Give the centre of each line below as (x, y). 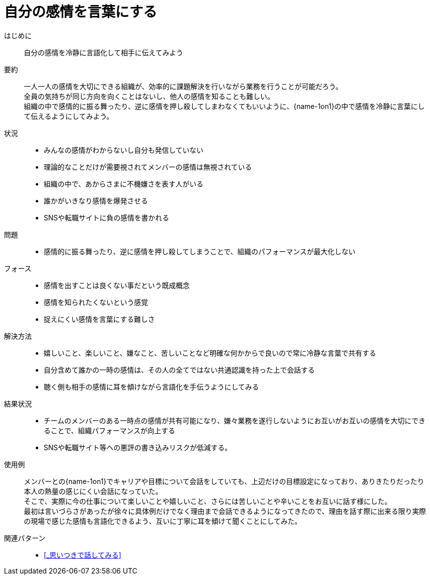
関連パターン (25, 538)
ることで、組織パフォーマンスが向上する (109, 430)
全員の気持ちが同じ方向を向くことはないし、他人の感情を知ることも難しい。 (149, 96)
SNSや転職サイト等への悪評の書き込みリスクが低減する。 (138, 447)
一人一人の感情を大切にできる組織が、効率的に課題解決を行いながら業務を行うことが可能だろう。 (183, 86)
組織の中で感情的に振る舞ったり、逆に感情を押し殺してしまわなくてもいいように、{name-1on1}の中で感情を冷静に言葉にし (224, 106)
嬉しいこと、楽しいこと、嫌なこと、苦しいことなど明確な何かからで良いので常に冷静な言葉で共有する (210, 353)
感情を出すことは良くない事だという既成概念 (117, 285)
